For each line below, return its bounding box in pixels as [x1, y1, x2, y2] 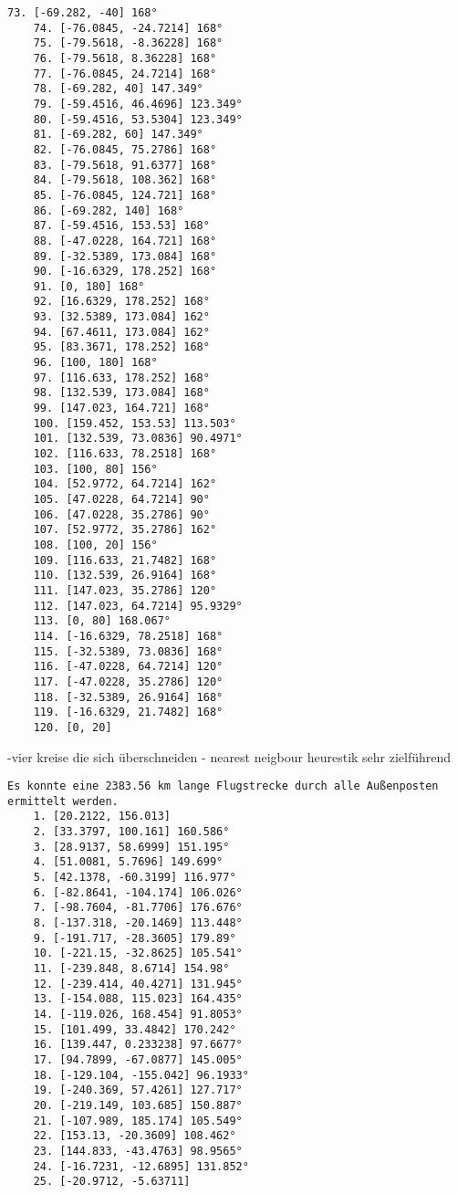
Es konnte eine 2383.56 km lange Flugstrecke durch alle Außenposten [7, 780, 439, 793]
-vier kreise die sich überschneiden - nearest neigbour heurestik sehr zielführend [7, 747, 452, 766]
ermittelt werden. [7, 794, 119, 808]
